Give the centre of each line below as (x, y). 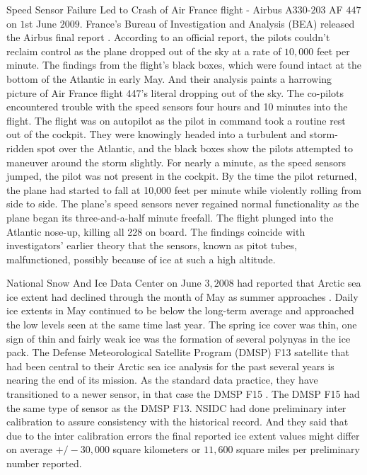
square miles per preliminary (298, 449)
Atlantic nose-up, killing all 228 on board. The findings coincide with (156, 231)
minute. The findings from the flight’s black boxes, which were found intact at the (184, 65)
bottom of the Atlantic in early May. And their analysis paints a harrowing (169, 78)
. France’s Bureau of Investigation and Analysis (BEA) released (217, 23)
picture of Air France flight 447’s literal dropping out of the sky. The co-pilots (175, 92)
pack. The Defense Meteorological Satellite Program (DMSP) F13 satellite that (178, 352)
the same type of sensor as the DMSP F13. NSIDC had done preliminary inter (176, 407)
